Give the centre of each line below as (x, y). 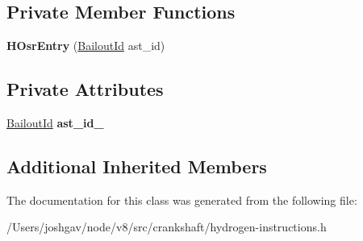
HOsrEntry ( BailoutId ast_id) (86, 46)
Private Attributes (85, 89)
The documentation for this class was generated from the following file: (182, 199)
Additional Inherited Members (137, 166)
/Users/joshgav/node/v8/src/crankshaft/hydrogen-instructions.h (167, 227)
